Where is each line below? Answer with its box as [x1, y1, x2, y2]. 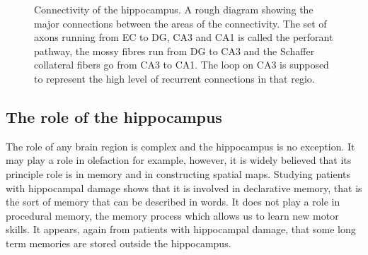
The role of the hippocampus [6, 105, 222, 127]
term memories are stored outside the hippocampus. [6, 235, 231, 250]
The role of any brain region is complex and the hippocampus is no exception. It [6, 138, 355, 153]
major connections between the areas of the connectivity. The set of [34, 16, 327, 30]
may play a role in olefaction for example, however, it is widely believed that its [6, 153, 352, 167]
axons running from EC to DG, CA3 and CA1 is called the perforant [34, 30, 333, 45]
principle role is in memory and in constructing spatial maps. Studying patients [6, 166, 351, 181]
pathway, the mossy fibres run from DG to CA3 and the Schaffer [34, 43, 315, 58]
